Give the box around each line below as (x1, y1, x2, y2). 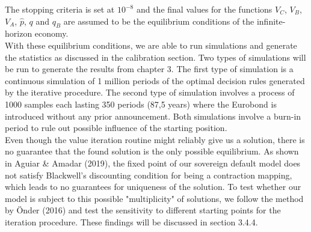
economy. (34, 27, 69, 40)
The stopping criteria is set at (5, 3, 115, 15)
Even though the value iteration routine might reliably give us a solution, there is (5, 133, 305, 145)
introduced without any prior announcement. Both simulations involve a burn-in (5, 109, 301, 122)
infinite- (256, 14, 286, 27)
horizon (5, 27, 32, 40)
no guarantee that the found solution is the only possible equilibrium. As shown (5, 145, 299, 157)
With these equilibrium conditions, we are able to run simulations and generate (5, 38, 297, 51)
